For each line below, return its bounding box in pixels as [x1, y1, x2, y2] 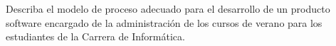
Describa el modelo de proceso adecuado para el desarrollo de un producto [6, 1, 330, 16]
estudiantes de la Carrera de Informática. [6, 29, 185, 44]
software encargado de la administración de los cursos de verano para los [6, 15, 322, 30]
